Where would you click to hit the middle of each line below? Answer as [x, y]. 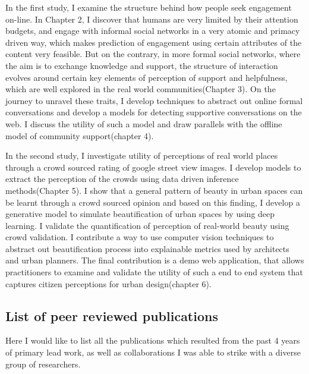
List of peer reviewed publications [112, 315]
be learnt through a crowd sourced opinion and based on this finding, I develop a [153, 202]
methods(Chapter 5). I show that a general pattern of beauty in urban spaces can [154, 190]
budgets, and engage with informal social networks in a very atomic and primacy [153, 31]
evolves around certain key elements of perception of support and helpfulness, [146, 77]
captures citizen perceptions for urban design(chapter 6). [108, 283]
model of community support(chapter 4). [80, 135]
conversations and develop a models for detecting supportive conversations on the [154, 112]
